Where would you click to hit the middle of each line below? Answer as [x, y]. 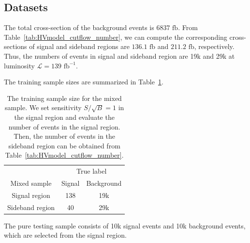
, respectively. [214, 46]
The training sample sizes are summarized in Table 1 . [84, 82]
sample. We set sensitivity [43, 107]
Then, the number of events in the [65, 136]
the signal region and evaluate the [64, 117]
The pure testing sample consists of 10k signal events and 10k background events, [125, 225]
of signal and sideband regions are [79, 46]
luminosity [19, 65]
